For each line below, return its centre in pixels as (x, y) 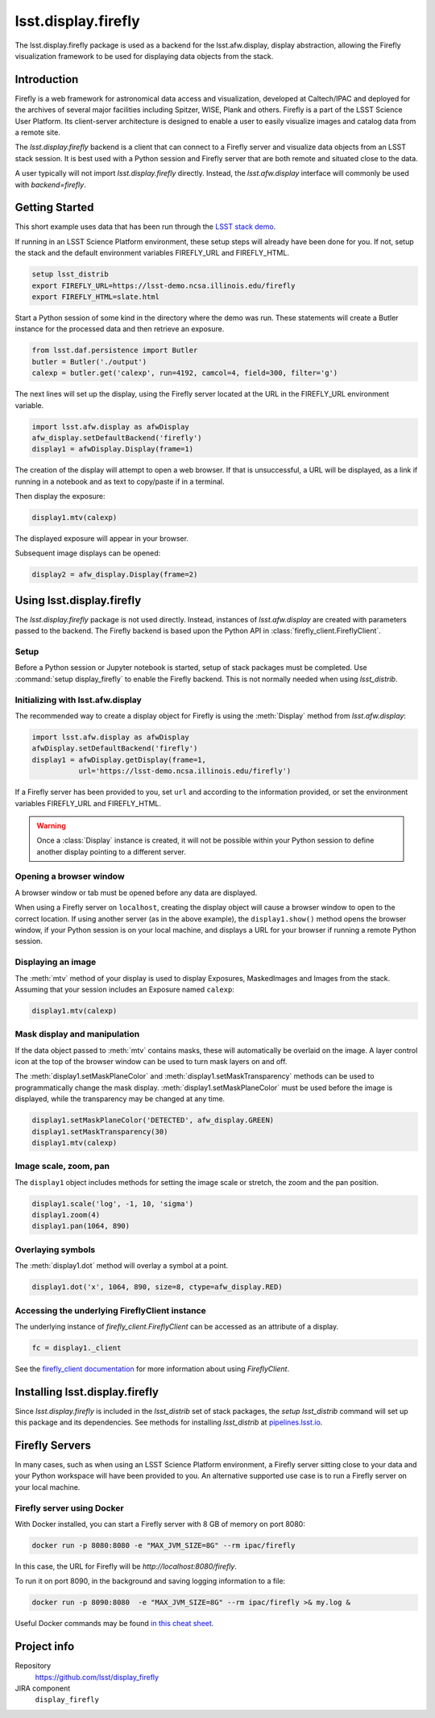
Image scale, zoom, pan (62, 1167)
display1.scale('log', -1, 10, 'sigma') (112, 1204)
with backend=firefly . (50, 185)
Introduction (47, 79)
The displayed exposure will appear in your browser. (102, 539)
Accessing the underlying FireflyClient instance (111, 1310)
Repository (33, 1666)
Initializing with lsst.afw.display (79, 700)
